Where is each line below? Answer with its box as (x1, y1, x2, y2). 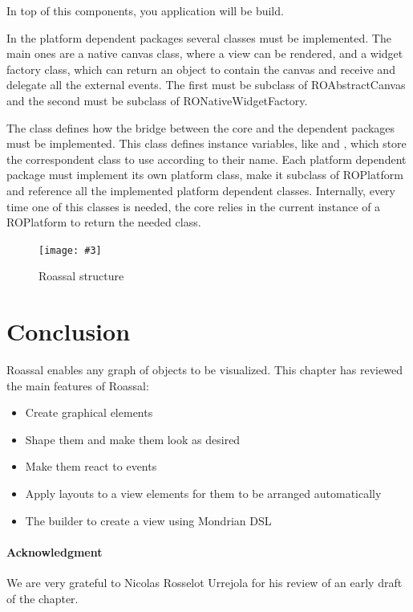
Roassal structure (38, 267, 124, 284)
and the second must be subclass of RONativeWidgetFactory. (6, 92, 308, 108)
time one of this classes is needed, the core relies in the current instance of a (6, 198, 381, 214)
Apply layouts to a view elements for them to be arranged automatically (25, 485, 382, 502)
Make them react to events (25, 458, 157, 475)
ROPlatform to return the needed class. (6, 214, 201, 231)
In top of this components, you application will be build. (6, 2, 284, 18)
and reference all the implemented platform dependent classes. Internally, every (6, 182, 395, 198)
